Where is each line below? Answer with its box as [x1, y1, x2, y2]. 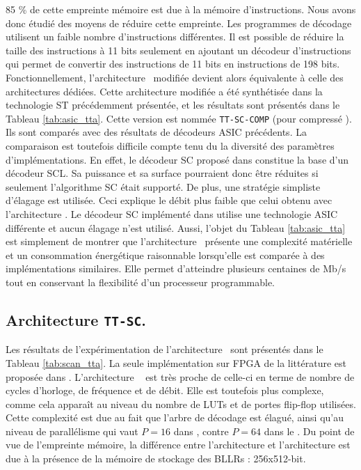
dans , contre [173, 423, 229, 438]
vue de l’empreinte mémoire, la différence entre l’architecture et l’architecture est [6, 437, 351, 452]
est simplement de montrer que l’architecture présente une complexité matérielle [6, 234, 353, 249]
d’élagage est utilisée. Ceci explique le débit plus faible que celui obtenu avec [6, 193, 332, 207]
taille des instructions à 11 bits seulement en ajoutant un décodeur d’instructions [6, 42, 351, 57]
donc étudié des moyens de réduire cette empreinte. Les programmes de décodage [6, 15, 352, 30]
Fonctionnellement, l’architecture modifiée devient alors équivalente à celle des [6, 70, 344, 84]
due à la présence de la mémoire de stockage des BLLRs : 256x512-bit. [6, 451, 306, 466]
